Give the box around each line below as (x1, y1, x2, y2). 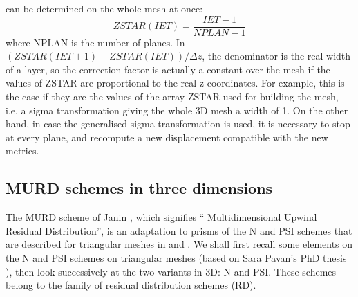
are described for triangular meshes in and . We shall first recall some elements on (6, 237, 353, 251)
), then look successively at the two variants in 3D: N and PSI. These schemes (6, 264, 337, 278)
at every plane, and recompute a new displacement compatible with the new (6, 129, 328, 144)
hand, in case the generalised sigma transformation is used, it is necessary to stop (6, 116, 350, 131)
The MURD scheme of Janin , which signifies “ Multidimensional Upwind (6, 210, 317, 224)
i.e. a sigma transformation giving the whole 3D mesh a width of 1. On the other (6, 102, 348, 117)
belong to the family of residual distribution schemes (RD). (6, 278, 256, 292)
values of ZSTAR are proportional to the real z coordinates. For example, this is (6, 75, 345, 90)
